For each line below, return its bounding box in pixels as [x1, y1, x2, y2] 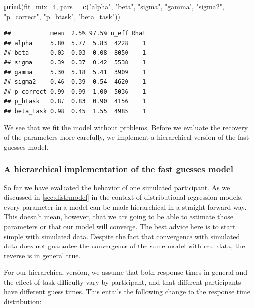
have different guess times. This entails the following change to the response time [4, 286, 250, 297]
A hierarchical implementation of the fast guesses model [4, 163, 233, 175]
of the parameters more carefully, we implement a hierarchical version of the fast [4, 132, 249, 142]
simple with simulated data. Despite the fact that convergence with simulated [4, 231, 240, 241]
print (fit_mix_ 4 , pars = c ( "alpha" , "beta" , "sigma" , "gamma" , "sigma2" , [4, 1, 224, 11]
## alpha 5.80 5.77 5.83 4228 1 [4, 39, 146, 47]
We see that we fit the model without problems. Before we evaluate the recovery [4, 122, 248, 132]
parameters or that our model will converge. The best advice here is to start [4, 221, 236, 231]
